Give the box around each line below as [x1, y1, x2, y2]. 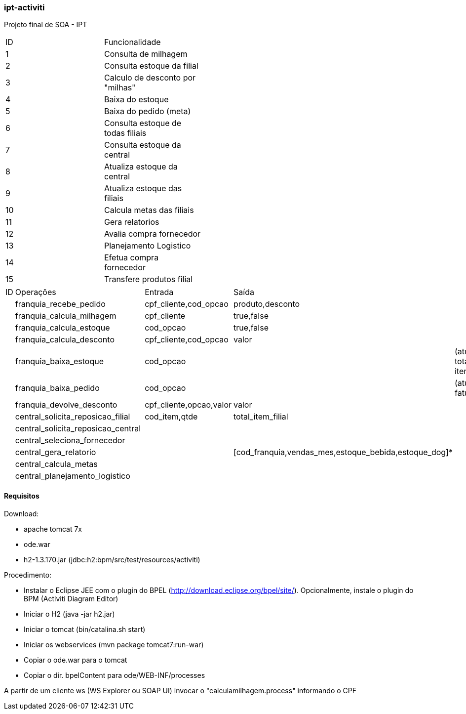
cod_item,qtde [145, 412, 198, 422]
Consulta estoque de [104, 118, 182, 128]
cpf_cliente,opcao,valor [145, 400, 232, 410]
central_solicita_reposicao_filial [15, 412, 130, 422]
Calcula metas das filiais [104, 205, 194, 215]
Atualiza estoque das [104, 183, 182, 194]
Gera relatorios [104, 217, 159, 227]
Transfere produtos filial [104, 274, 193, 285]
